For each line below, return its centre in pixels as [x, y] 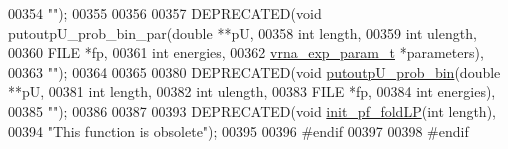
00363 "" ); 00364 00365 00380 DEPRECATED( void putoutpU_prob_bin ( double [254, 71]
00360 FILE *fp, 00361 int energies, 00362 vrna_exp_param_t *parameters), [246, 52]
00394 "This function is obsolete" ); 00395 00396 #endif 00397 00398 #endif [238, 130]
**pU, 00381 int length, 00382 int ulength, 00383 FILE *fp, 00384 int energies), [252, 91]
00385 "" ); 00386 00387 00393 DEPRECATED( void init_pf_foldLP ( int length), [252, 110]
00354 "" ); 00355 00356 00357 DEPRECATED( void [165, 13]
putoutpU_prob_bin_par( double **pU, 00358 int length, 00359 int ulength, [242, 32]
